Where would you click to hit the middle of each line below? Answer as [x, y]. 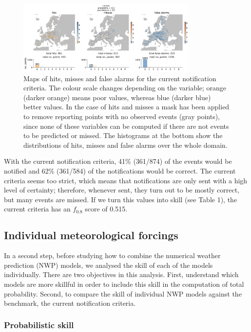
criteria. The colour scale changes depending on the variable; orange [125, 88]
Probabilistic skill [39, 324]
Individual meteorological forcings [91, 235]
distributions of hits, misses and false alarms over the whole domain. [125, 145]
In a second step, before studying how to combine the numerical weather [112, 255]
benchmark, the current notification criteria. [70, 303]
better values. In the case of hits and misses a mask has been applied [126, 107]
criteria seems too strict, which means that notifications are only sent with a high [126, 180]
